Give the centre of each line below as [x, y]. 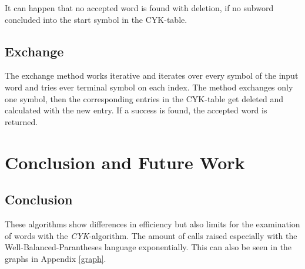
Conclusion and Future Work [125, 162]
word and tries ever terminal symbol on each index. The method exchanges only [149, 87]
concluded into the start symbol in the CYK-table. [96, 19]
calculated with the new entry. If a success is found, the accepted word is [136, 110]
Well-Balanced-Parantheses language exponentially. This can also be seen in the [148, 247]
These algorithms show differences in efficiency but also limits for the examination [152, 223]
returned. [21, 121]
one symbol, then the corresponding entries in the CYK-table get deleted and [144, 98]
